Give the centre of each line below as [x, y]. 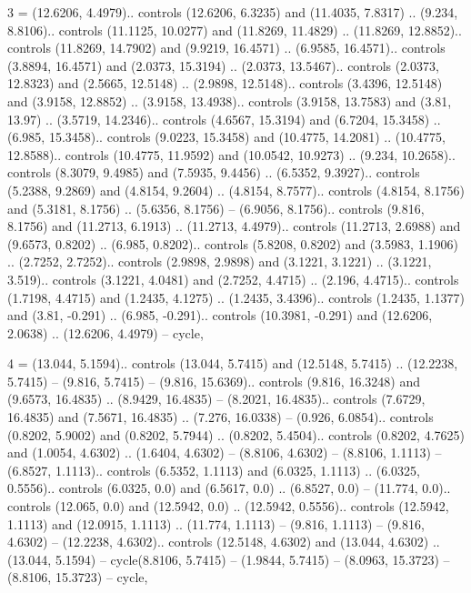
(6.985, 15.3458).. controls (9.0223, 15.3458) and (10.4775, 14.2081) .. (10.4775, [226, 137]
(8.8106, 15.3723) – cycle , [78, 577]
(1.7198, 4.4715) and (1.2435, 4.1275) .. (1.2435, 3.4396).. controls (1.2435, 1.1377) [236, 297]
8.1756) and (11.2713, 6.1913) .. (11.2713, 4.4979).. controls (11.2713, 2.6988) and [234, 226]
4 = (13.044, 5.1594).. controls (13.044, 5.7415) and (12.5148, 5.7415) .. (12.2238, [233, 363]
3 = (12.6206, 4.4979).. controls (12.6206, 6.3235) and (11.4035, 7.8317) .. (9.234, [233, 12]
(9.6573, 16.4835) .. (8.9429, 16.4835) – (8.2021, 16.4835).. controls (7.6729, [216, 399]
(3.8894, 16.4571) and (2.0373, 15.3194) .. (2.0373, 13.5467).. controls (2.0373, [223, 65]
